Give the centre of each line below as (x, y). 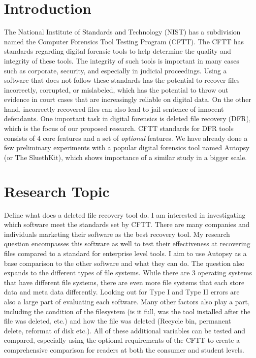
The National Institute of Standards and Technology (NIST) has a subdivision (122, 32)
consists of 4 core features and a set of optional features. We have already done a (126, 138)
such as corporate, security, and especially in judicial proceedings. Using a (115, 70)
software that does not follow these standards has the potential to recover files (122, 80)
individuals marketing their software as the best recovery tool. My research (117, 234)
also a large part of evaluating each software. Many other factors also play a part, (127, 301)
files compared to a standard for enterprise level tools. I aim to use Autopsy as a (125, 253)
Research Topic (57, 191)
